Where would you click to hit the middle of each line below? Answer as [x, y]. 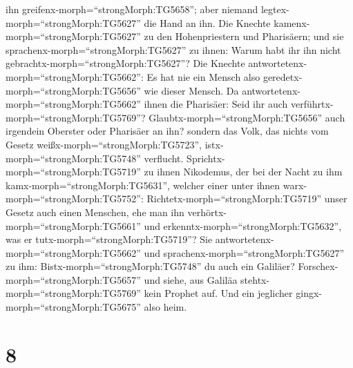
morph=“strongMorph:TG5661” [73, 225]
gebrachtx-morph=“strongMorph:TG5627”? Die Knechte [125, 63]
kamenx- [292, 22]
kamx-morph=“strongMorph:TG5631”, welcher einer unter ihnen [143, 185]
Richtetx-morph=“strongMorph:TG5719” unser [247, 198]
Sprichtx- [206, 158]
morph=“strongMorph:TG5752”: [75, 198]
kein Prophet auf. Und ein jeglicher [218, 293]
